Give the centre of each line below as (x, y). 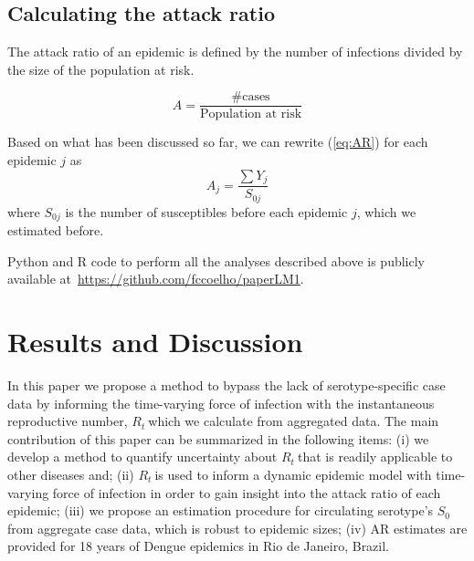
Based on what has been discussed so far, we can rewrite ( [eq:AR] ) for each (218, 142)
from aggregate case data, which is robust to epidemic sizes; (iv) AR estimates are (237, 528)
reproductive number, (68, 421)
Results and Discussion (155, 341)
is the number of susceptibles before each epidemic (206, 211)
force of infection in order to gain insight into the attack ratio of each (247, 492)
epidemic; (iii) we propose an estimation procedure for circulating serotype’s (221, 510)
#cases (251, 97)
